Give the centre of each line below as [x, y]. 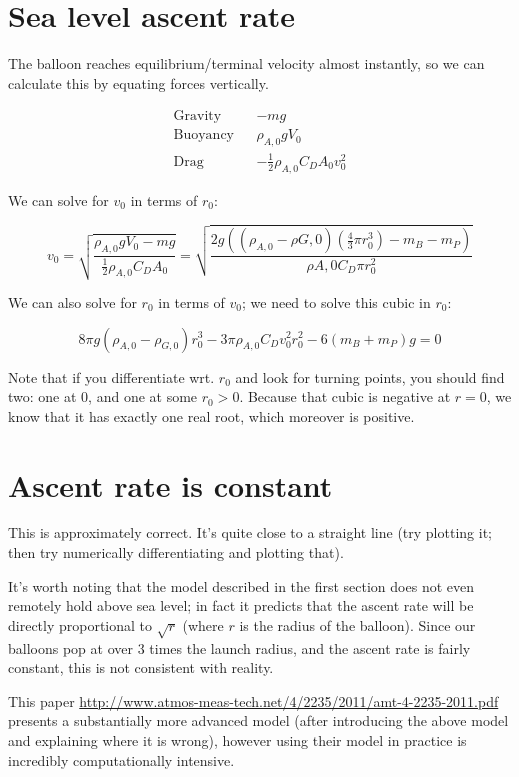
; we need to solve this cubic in [336, 301]
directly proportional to [80, 624]
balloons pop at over [70, 647]
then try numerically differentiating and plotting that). [176, 552]
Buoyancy [203, 135]
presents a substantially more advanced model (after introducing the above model [258, 720]
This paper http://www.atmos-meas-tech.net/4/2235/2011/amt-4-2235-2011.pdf [253, 700]
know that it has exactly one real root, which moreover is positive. [211, 415]
